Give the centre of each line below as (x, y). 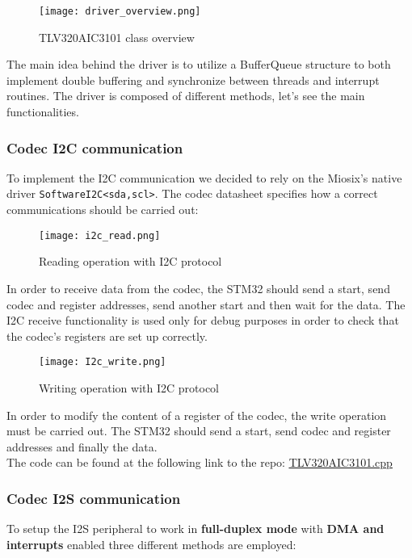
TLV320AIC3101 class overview (117, 37)
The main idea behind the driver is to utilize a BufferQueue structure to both (199, 64)
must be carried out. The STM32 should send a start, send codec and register (199, 431)
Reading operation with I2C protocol (130, 261)
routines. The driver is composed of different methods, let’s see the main (186, 96)
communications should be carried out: (103, 210)
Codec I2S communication (94, 498)
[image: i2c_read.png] (100, 235)
